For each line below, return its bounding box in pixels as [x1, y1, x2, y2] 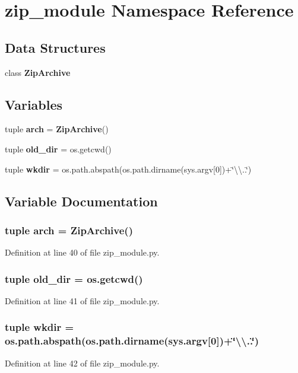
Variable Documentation [5, 192, 158, 210]
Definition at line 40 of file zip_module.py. [5, 246, 160, 259]
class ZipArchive [5, 66, 71, 78]
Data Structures [5, 38, 106, 56]
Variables [5, 95, 63, 113]
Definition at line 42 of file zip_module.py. [5, 356, 160, 369]
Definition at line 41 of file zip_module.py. [5, 294, 160, 307]
